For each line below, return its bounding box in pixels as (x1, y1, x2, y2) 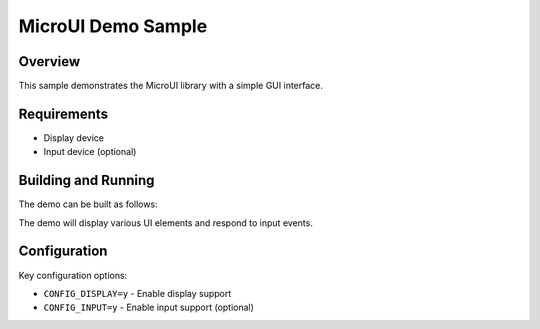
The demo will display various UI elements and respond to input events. (18, 216, 314, 229)
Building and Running (18, 172, 155, 189)
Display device (43, 131, 105, 144)
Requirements (18, 105, 109, 122)
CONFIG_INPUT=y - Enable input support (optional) (43, 301, 255, 314)
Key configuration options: (18, 269, 128, 281)
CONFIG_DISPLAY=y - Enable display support (43, 287, 232, 299)
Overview (18, 53, 81, 70)
